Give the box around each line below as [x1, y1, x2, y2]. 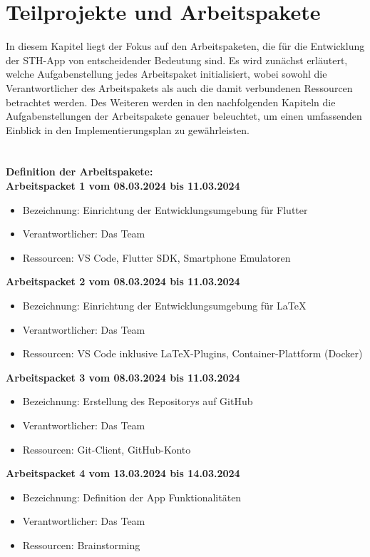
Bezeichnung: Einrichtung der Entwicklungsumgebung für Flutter [22, 202, 308, 217]
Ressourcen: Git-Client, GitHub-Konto [22, 441, 191, 456]
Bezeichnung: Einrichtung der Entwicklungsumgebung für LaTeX [22, 298, 307, 313]
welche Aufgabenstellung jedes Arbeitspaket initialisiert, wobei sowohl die [6, 66, 327, 81]
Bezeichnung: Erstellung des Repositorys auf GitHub [22, 394, 253, 409]
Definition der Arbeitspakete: [6, 164, 153, 179]
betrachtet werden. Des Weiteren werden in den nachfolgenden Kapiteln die [6, 94, 336, 109]
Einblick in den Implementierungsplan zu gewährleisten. [6, 122, 250, 137]
